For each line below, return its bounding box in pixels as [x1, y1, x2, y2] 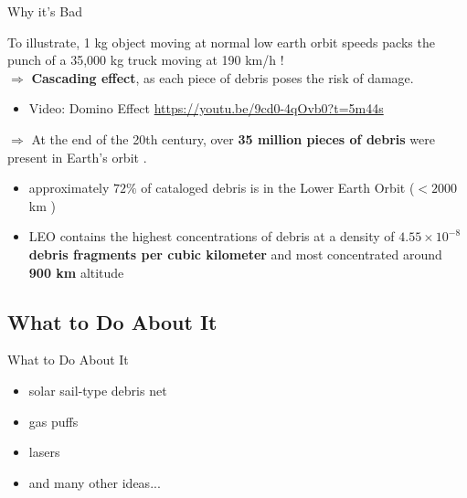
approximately [28, 178, 110, 197]
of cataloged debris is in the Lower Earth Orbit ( [141, 178, 415, 197]
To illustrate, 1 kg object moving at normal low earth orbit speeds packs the [7, 32, 435, 51]
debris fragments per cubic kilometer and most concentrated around [28, 244, 442, 263]
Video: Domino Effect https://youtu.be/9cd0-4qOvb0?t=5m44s [28, 99, 384, 118]
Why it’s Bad [7, 2, 82, 20]
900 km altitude [28, 262, 124, 281]
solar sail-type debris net [28, 380, 167, 399]
